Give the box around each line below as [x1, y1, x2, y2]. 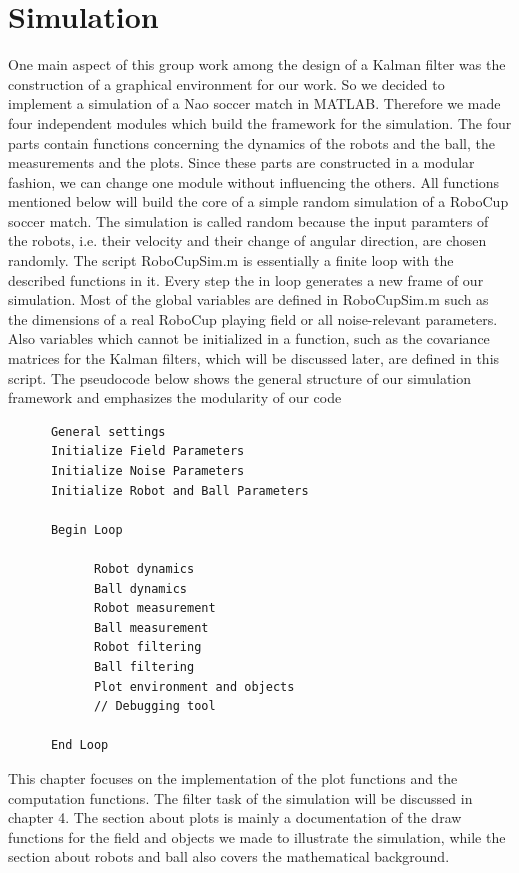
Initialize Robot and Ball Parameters [50, 483, 309, 498]
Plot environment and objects [93, 679, 295, 694]
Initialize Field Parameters [50, 444, 245, 459]
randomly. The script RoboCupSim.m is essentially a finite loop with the [8, 250, 454, 271]
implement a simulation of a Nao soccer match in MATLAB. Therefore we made [8, 93, 501, 114]
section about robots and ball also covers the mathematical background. [8, 846, 450, 867]
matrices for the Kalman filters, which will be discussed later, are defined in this [8, 348, 500, 369]
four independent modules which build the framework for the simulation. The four [8, 112, 512, 133]
